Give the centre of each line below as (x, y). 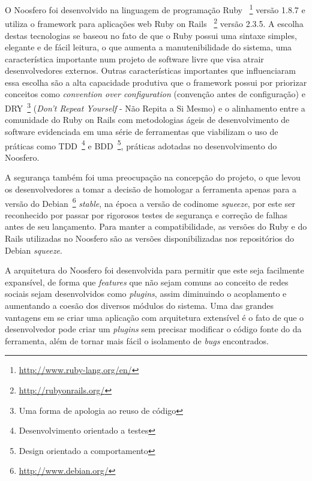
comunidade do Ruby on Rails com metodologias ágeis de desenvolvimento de (147, 120)
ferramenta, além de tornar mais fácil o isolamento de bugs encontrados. (137, 340)
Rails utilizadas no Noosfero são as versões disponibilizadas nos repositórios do (149, 238)
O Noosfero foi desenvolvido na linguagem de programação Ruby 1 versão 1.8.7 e (155, 9)
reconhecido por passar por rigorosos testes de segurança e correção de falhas (146, 214)
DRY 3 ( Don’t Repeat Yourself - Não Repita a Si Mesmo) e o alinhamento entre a (155, 107)
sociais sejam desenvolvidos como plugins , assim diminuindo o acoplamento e (146, 294)
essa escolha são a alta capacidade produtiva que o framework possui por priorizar (156, 82)
